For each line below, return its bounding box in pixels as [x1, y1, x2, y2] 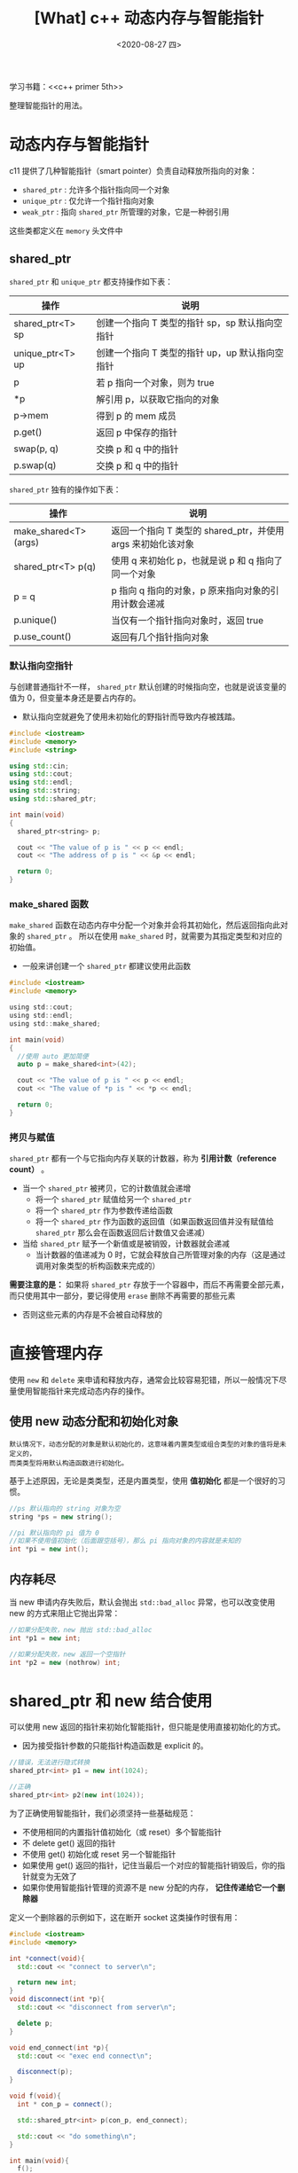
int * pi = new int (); [9, 1544, 90, 1554]
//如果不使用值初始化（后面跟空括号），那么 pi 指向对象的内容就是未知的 [9, 1536, 241, 1545]
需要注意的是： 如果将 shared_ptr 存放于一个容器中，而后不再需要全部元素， [9, 1279, 289, 1290]
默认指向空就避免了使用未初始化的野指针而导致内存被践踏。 [21, 711, 240, 722]
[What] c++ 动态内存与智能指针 [34, 8, 264, 28]
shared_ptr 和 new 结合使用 [9, 1691, 213, 1711]
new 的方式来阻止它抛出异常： [9, 1608, 121, 1619]
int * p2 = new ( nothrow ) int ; [9, 1658, 122, 1667]
